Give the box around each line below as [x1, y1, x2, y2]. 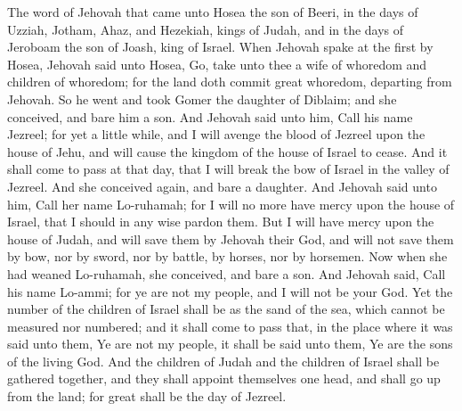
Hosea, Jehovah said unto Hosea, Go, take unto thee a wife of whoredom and [7, 54, 427, 73]
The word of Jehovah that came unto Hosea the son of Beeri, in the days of [7, 3, 418, 21]
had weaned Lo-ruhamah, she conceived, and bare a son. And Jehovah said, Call [7, 264, 446, 283]
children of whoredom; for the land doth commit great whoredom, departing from [7, 72, 452, 91]
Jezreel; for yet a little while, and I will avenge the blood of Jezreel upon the [7, 125, 426, 144]
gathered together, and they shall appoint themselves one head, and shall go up [7, 369, 441, 388]
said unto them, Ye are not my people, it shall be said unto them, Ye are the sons [7, 334, 453, 353]
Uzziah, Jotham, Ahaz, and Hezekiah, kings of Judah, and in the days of [7, 20, 404, 38]
